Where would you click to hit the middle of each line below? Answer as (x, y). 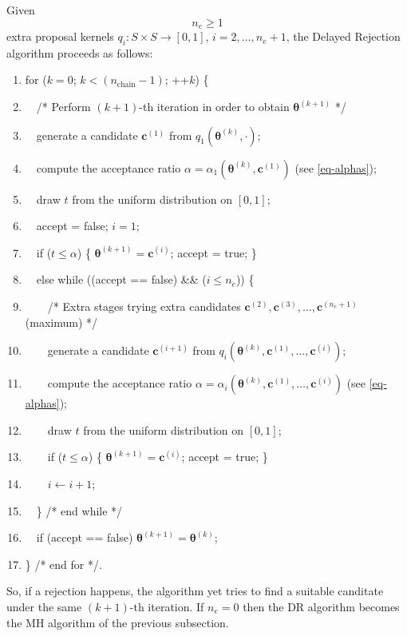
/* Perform (63, 107)
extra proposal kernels (60, 36)
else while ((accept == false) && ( (121, 279)
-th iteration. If (167, 606)
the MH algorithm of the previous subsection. (118, 622)
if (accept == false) (85, 537)
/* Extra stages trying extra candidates (144, 306)
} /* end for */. (63, 564)
